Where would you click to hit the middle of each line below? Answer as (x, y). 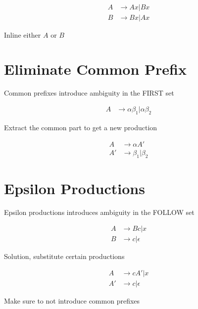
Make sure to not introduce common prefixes (72, 301)
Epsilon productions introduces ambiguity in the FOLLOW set (99, 212)
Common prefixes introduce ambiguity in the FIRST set (89, 92)
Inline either (23, 35)
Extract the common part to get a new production (81, 128)
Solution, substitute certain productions (64, 256)
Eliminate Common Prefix (95, 69)
